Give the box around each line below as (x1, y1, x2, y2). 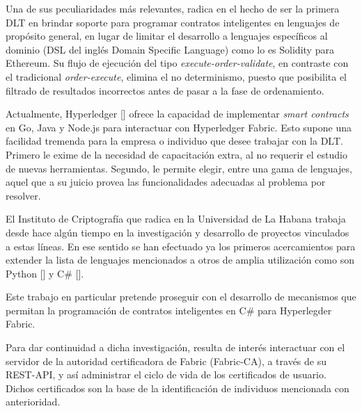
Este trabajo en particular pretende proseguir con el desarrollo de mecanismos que (6, 289, 356, 304)
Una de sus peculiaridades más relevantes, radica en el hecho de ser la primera (6, 1, 340, 15)
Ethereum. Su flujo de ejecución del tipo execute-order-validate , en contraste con (6, 56, 349, 70)
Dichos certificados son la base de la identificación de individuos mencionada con (6, 380, 349, 395)
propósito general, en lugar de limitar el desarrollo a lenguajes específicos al (6, 29, 328, 43)
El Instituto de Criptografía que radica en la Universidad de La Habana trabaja (6, 211, 346, 226)
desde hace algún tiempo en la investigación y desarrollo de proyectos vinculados (6, 225, 349, 239)
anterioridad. (6, 394, 61, 409)
